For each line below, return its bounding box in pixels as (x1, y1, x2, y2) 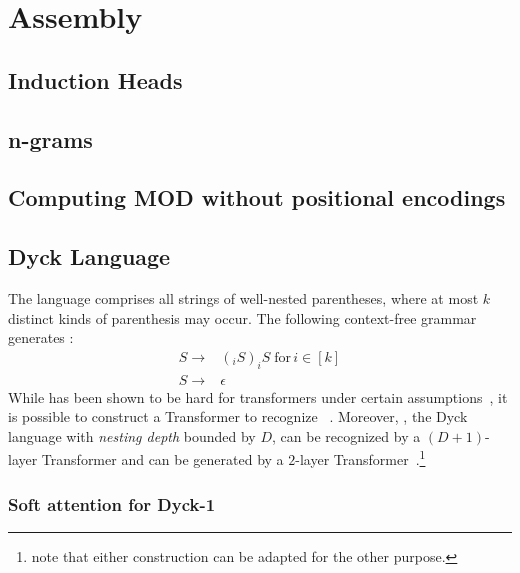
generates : (8, 327, 74, 348)
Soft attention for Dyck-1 (8, 491, 216, 516)
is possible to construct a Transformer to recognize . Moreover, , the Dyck (8, 406, 468, 427)
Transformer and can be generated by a (41, 449, 284, 469)
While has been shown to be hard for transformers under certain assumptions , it (8, 386, 508, 407)
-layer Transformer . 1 (295, 446, 426, 469)
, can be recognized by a (272, 425, 421, 446)
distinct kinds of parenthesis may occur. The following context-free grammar (8, 307, 477, 328)
